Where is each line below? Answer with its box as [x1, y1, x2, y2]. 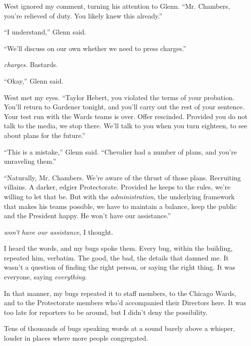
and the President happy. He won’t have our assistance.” [4, 210, 171, 221]
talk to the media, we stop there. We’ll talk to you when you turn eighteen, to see [4, 121, 248, 131]
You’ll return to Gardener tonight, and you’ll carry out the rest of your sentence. [4, 102, 245, 112]
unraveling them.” [4, 156, 56, 166]
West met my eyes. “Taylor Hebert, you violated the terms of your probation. [4, 92, 234, 102]
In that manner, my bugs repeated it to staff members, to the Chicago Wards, [4, 288, 236, 298]
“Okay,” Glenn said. [4, 75, 64, 86]
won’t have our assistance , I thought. [4, 226, 114, 237]
